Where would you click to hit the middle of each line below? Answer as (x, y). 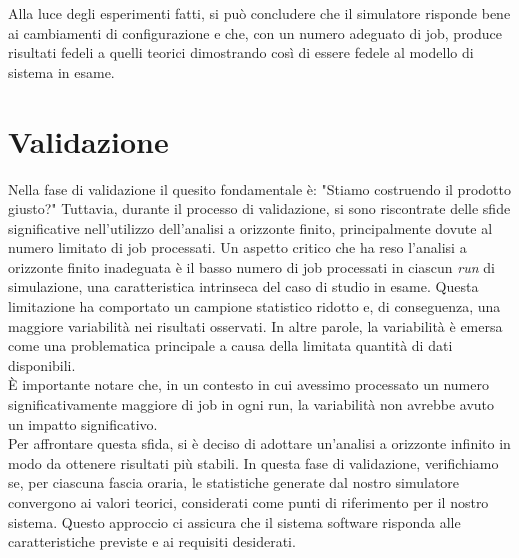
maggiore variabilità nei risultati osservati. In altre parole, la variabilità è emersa (255, 325)
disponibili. (42, 364)
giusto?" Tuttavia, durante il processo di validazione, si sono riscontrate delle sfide (259, 208)
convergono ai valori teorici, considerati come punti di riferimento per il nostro (248, 502)
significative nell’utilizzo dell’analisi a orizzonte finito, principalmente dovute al (250, 227)
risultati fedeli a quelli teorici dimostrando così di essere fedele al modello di (241, 52)
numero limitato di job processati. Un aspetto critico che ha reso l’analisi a (237, 247)
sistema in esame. (61, 71)
